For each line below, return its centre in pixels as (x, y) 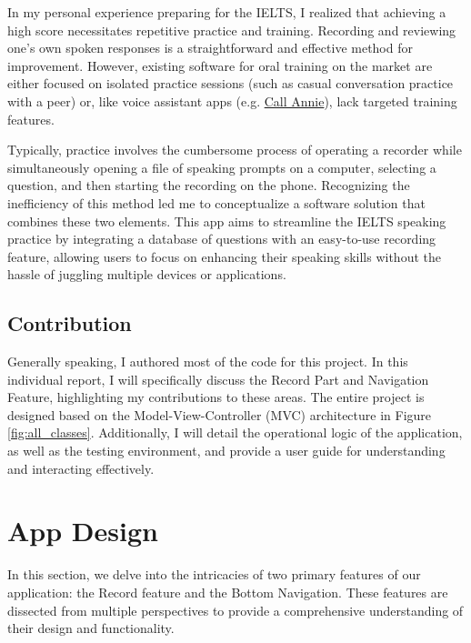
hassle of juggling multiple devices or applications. (147, 274)
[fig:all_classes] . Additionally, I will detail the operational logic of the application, (235, 432)
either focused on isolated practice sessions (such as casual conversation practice (230, 83)
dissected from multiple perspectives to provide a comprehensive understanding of (235, 610)
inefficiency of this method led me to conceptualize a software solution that (216, 202)
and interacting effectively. (81, 468)
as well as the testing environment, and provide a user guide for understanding (226, 451)
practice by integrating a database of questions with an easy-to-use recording (222, 239)
